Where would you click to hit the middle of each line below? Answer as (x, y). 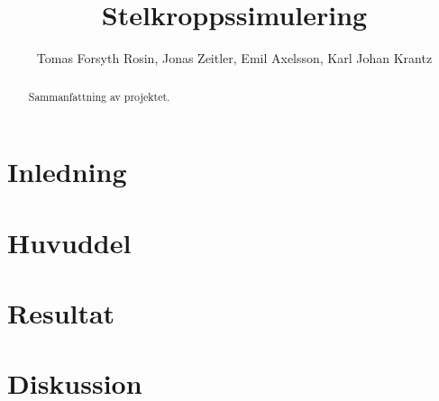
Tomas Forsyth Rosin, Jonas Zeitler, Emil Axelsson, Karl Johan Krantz (234, 58)
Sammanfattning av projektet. (99, 96)
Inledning (67, 172)
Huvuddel (69, 242)
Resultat (61, 312)
